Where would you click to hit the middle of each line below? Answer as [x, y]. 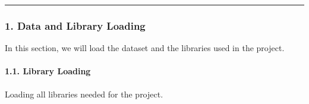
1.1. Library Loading [48, 71]
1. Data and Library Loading [75, 25]
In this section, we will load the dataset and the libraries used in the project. [145, 48]
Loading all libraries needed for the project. [84, 94]
